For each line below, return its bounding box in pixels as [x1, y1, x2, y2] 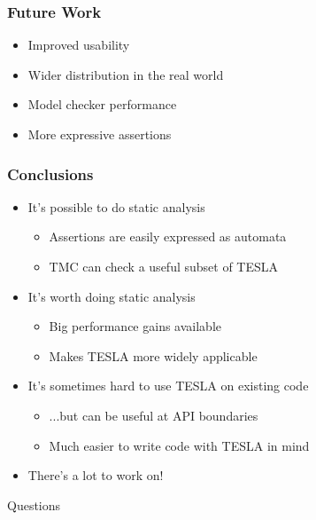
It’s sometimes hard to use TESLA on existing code [27, 376, 309, 395]
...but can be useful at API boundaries [49, 406, 258, 424]
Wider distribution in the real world [27, 65, 224, 83]
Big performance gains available [49, 317, 221, 335]
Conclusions [7, 162, 94, 185]
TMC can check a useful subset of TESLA [49, 257, 279, 275]
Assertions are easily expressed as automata [49, 227, 287, 246]
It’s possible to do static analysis [27, 197, 205, 216]
